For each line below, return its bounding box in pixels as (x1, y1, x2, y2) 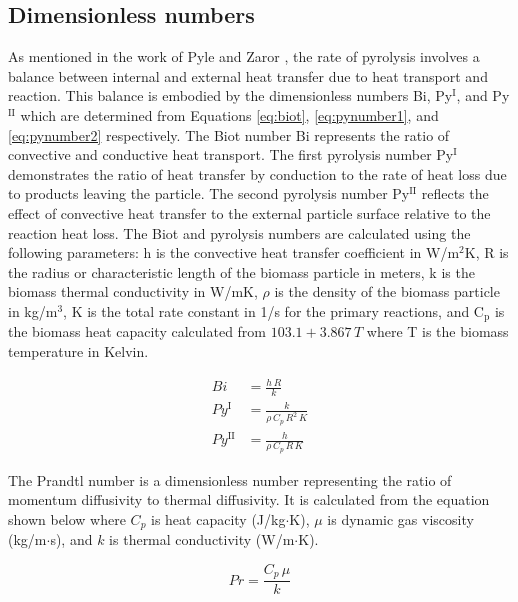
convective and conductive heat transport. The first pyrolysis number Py (8, 144, 454, 165)
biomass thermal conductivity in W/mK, (8, 281, 258, 302)
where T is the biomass (366, 321, 509, 342)
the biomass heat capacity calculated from (8, 321, 267, 342)
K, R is (464, 242, 509, 263)
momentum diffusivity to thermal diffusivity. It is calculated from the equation (8, 489, 490, 510)
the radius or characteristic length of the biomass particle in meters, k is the (8, 261, 475, 282)
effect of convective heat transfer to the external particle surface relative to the (8, 202, 491, 223)
